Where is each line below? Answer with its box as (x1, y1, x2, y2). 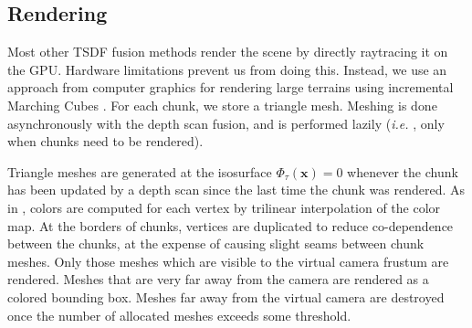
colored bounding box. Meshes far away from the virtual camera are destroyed (7, 287, 445, 306)
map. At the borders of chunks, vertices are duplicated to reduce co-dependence (7, 216, 454, 235)
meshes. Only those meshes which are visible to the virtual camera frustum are (7, 251, 449, 270)
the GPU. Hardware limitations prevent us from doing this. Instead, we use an (7, 59, 447, 79)
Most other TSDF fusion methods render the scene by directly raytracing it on (7, 42, 448, 61)
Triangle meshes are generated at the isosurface (7, 162, 272, 181)
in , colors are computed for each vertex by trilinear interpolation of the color (7, 197, 441, 217)
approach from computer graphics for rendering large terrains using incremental (7, 78, 454, 97)
